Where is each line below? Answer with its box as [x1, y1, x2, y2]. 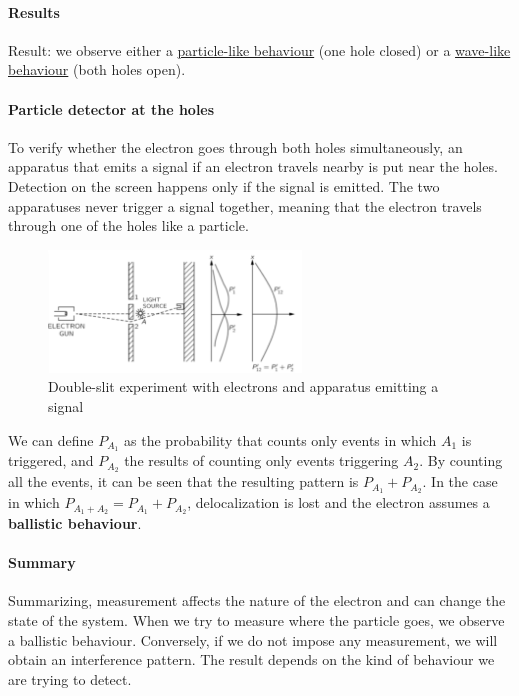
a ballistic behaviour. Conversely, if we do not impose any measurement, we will [8, 629, 498, 650]
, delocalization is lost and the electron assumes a [187, 492, 490, 513]
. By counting [419, 450, 503, 471]
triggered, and [8, 450, 94, 471]
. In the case [422, 471, 498, 492]
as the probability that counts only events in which [124, 429, 437, 450]
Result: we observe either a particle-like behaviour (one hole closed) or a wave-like [8, 39, 511, 60]
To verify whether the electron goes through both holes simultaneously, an [8, 136, 463, 157]
